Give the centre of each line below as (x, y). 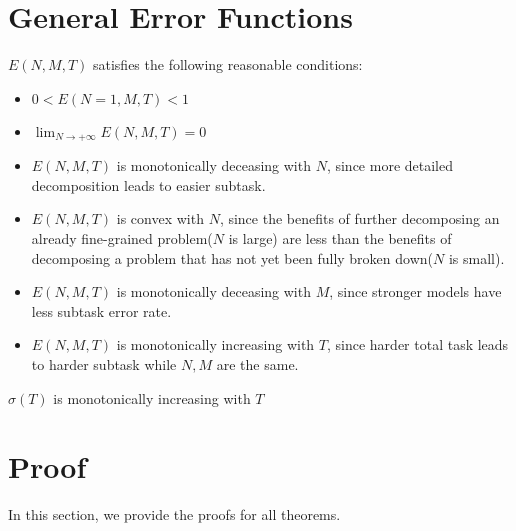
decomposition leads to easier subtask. (148, 184)
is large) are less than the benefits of (340, 237)
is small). (476, 257)
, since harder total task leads (418, 344)
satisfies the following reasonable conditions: (227, 64)
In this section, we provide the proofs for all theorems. (174, 514)
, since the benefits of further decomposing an (359, 218)
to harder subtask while (104, 363)
